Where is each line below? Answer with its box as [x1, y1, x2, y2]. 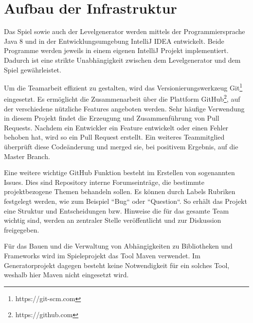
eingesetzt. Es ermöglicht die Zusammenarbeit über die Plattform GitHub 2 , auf [4, 92, 240, 104]
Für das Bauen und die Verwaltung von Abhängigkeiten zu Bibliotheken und [4, 241, 233, 251]
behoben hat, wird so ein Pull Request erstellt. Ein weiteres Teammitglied [4, 132, 225, 142]
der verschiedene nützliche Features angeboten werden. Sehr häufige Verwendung [4, 103, 245, 113]
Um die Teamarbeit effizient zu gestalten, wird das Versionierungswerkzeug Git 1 [4, 81, 243, 92]
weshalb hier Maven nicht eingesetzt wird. [4, 269, 129, 280]
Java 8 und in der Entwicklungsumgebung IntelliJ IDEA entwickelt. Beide [4, 36, 224, 46]
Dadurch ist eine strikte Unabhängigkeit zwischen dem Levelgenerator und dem [4, 54, 241, 65]
